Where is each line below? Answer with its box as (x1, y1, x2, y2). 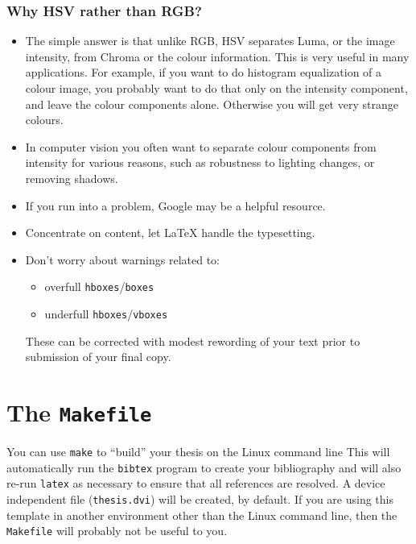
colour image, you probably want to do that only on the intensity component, (25, 80, 408, 96)
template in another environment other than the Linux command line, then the (6, 506, 397, 523)
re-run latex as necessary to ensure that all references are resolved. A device (6, 475, 385, 492)
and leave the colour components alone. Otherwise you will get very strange (25, 95, 398, 112)
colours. (25, 111, 64, 128)
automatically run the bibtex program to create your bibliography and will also (6, 459, 402, 475)
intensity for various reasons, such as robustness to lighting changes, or (25, 154, 375, 171)
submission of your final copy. (25, 348, 171, 365)
